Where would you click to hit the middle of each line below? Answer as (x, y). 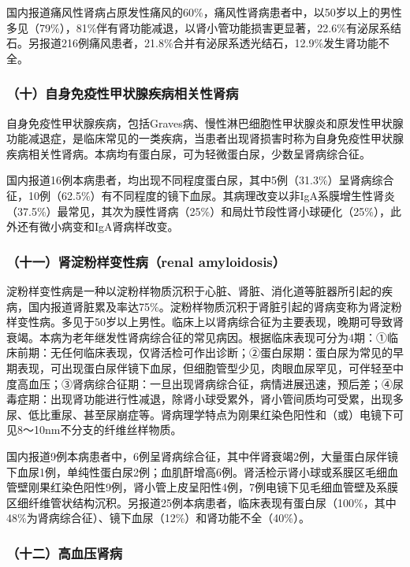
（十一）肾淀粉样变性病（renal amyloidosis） (146, 261)
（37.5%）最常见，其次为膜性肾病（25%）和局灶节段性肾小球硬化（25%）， (198, 211)
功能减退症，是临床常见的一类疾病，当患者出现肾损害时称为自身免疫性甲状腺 (205, 138)
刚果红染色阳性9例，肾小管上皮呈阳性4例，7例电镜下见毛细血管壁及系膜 (213, 487)
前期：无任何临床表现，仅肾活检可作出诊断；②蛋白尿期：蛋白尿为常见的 (205, 352)
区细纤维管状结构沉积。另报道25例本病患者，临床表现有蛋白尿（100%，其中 (201, 502)
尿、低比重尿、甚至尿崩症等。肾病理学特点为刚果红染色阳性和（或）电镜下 (199, 414)
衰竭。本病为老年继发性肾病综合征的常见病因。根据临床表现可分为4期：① (197, 337)
